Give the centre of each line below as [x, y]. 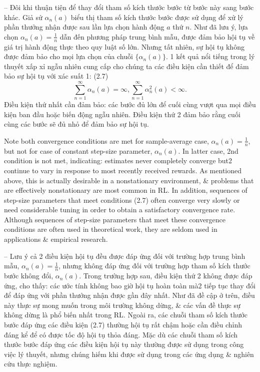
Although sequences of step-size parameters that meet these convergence [115, 219]
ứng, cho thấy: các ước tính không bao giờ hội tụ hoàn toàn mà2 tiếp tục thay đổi [130, 285]
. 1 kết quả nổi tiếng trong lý [210, 56]
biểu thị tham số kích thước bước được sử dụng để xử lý [157, 17]
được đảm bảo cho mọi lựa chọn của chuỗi [68, 56]
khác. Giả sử [23, 17]
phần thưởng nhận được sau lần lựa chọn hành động [84, 27]
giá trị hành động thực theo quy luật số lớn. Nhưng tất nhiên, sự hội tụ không [124, 46]
